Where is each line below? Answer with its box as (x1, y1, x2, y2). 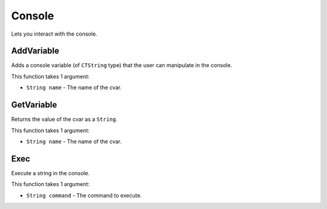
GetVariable (11, 100, 58, 110)
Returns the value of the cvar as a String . (11, 115, 117, 123)
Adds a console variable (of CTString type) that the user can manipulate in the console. (11, 62, 233, 69)
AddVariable (11, 46, 60, 56)
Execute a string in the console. (11, 169, 90, 176)
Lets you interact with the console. (11, 30, 97, 37)
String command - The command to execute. (26, 191, 142, 199)
